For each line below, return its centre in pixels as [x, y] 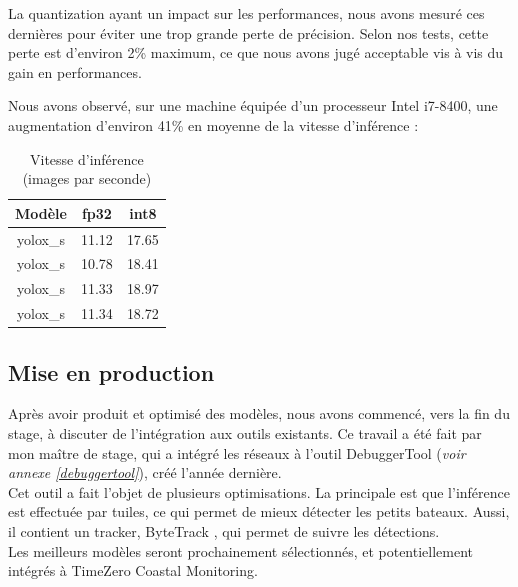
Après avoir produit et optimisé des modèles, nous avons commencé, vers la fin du [259, 413]
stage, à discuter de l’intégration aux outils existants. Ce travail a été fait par [245, 433]
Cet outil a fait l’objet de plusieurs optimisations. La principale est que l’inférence [259, 491]
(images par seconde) [87, 178]
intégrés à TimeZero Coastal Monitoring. [133, 570]
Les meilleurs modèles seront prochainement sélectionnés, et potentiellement [241, 550]
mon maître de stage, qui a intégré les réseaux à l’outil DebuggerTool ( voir [237, 452]
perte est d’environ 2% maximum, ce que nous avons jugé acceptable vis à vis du [256, 52]
